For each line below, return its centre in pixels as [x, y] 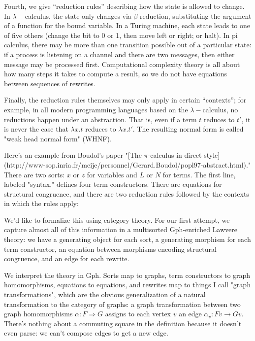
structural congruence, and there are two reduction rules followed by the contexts [127, 193]
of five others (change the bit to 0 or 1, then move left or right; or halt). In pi [121, 35]
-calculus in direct [175, 155]
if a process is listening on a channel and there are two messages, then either [119, 54]
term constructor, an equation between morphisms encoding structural [110, 249]
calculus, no [220, 109]
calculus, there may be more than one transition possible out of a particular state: [128, 45]
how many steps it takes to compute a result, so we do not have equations [116, 74]
